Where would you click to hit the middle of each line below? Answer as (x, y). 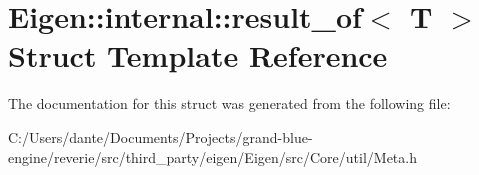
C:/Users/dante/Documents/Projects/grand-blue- (160, 136)
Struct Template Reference (198, 55)
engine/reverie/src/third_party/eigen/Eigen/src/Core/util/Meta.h (212, 156)
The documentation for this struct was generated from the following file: (229, 103)
